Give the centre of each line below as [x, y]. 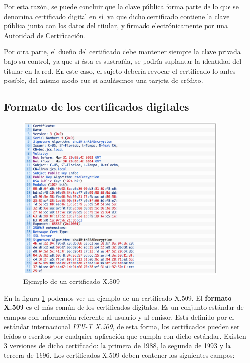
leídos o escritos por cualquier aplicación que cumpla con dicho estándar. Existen [125, 336]
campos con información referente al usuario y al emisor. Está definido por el [119, 316]
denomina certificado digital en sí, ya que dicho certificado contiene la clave [117, 16]
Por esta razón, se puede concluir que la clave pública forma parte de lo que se [121, 6]
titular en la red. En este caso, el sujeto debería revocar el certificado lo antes [120, 71]
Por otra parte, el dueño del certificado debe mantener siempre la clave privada [122, 51]
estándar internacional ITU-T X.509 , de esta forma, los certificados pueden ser [122, 326]
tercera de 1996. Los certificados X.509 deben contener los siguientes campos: [119, 355]
